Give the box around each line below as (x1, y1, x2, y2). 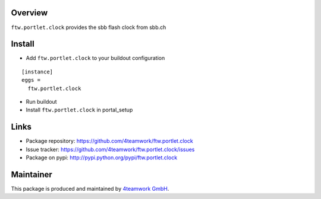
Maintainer (11, 169, 53, 179)
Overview (11, 8, 48, 18)
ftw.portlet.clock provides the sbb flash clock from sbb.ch (11, 24, 166, 31)
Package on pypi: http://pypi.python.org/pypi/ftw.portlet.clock (26, 154, 178, 161)
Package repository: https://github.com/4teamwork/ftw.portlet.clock (26, 137, 193, 145)
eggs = (21, 77, 41, 84)
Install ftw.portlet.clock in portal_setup (26, 107, 133, 114)
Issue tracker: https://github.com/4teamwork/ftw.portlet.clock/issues (26, 146, 195, 153)
